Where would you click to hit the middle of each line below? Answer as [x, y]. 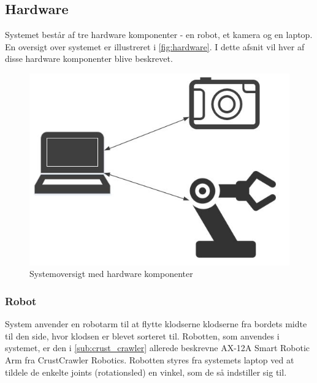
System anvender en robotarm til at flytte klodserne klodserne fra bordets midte [156, 324]
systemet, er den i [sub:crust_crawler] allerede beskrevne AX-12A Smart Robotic [158, 348]
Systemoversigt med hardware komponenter [111, 274]
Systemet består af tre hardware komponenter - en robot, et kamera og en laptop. [159, 35]
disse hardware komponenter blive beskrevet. [89, 59]
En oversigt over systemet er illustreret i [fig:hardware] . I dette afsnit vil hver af [155, 46]
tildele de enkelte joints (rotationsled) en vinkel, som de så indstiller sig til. [146, 372]
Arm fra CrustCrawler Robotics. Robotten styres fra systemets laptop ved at [150, 360]
